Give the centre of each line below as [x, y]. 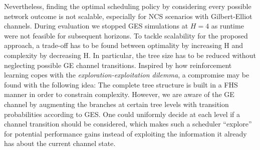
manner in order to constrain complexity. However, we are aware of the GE [119, 94]
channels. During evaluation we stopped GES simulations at [96, 26]
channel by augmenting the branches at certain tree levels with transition [116, 104]
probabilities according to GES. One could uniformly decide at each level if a [122, 114]
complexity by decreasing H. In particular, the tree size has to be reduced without [130, 55]
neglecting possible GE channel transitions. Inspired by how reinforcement [118, 65]
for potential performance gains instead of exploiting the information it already [125, 133]
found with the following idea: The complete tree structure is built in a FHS [121, 84]
